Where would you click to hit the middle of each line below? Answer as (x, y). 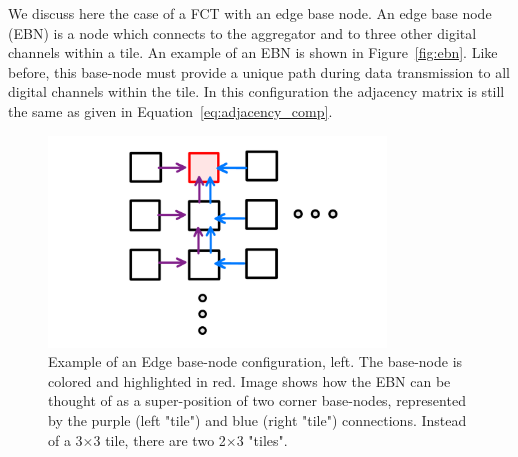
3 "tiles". (262, 439)
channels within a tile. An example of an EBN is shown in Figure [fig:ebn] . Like (253, 52)
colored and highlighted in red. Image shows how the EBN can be (249, 380)
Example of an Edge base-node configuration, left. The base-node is (255, 361)
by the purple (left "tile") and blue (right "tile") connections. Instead (257, 419)
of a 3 (65, 439)
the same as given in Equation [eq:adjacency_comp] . (170, 110)
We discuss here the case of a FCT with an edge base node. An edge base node (250, 13)
